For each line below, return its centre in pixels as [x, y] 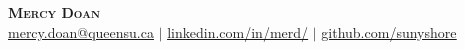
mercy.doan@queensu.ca [81, 31]
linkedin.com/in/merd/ [238, 31]
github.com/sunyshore [389, 31]
